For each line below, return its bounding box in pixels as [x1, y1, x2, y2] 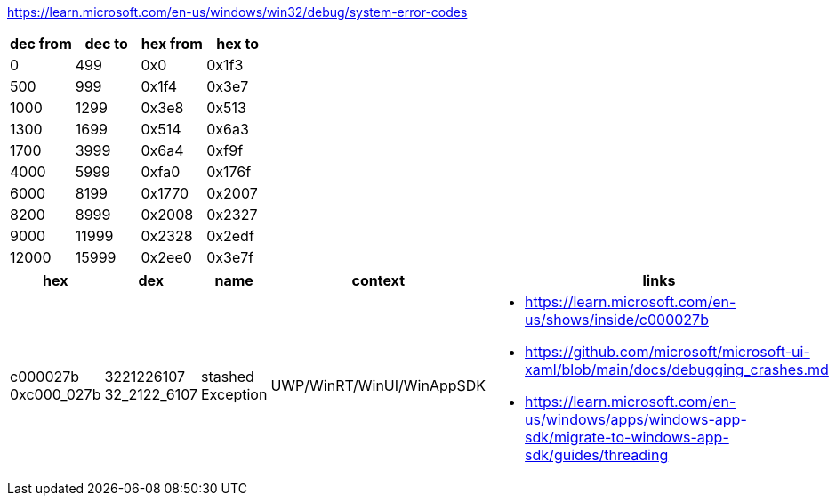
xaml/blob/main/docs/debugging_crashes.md [525, 361, 829, 378]
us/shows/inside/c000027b [525, 311, 709, 329]
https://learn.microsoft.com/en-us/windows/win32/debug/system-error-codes [7, 4, 468, 20]
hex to [216, 35, 259, 53]
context [351, 272, 405, 289]
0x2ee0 [141, 248, 192, 266]
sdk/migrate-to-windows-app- [525, 428, 729, 446]
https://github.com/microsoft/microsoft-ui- [525, 343, 810, 361]
